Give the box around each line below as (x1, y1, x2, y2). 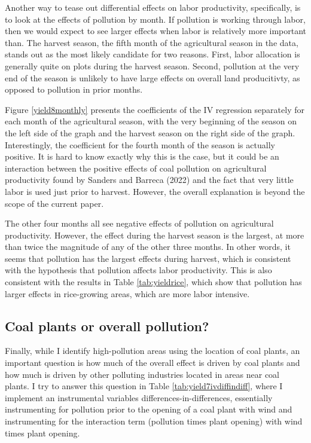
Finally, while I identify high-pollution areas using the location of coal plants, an (5, 344, 300, 357)
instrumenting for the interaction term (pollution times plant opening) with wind (5, 415, 303, 427)
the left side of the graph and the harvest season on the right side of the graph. (5, 126, 295, 139)
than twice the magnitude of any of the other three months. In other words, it (5, 240, 291, 253)
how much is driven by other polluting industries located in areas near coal (5, 368, 280, 380)
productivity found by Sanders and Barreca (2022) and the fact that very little (5, 173, 294, 186)
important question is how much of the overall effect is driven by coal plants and (5, 356, 300, 369)
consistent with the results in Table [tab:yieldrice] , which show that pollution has (5, 276, 302, 288)
